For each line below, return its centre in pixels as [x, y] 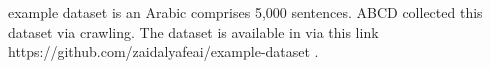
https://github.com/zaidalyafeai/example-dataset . [163, 51]
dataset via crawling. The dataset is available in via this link [193, 31]
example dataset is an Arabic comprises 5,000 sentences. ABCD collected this [245, 12]
